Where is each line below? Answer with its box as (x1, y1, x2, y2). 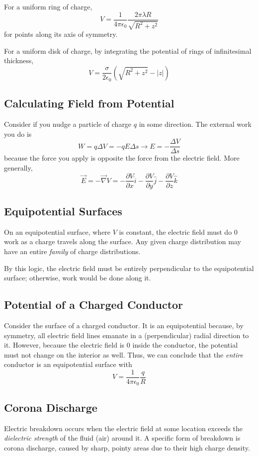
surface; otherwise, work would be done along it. (4, 273, 151, 283)
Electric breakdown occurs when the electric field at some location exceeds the (4, 423, 243, 433)
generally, (4, 162, 33, 173)
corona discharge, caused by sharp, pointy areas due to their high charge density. (4, 442, 250, 453)
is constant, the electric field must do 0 (119, 226, 238, 237)
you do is (4, 128, 32, 139)
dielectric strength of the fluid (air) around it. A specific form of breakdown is (4, 433, 241, 443)
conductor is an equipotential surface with (4, 359, 132, 369)
